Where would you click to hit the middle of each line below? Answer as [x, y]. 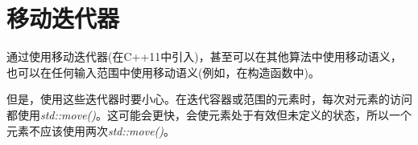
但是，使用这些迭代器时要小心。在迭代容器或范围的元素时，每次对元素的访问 [209, 99]
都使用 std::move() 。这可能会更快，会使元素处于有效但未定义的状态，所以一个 [209, 114]
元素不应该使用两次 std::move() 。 [91, 130]
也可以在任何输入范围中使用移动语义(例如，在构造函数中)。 [163, 72]
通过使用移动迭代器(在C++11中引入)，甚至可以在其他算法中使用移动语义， [204, 56]
